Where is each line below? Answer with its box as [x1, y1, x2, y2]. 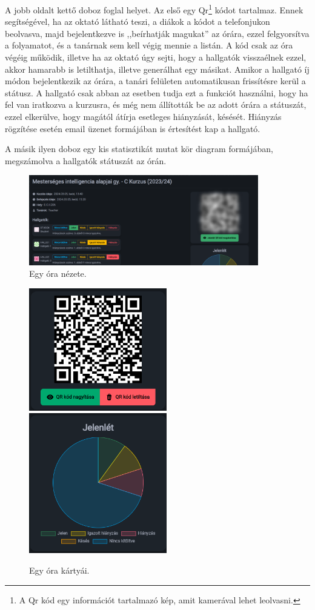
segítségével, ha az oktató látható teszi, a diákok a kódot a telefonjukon [5, 15, 270, 28]
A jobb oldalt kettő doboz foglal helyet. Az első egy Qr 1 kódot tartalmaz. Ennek [5, 2, 303, 16]
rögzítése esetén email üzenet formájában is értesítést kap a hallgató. [5, 122, 260, 134]
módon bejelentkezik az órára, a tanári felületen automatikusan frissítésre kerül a [5, 75, 306, 87]
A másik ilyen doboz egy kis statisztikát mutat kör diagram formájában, [5, 142, 273, 155]
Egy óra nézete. [29, 267, 87, 280]
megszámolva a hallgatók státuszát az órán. [5, 154, 167, 167]
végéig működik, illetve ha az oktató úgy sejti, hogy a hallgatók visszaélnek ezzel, [5, 51, 307, 64]
